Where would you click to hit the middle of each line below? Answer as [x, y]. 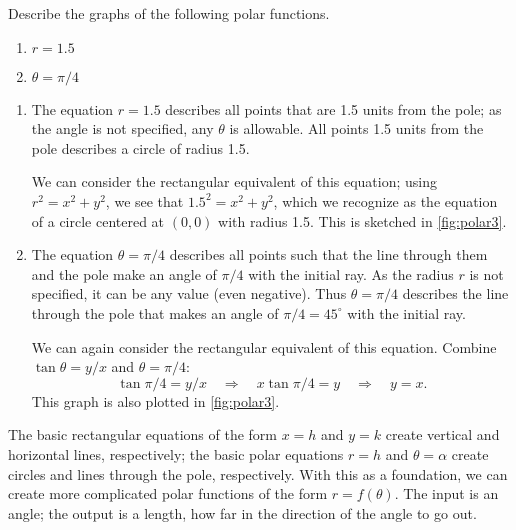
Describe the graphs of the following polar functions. [169, 13]
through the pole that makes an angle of [155, 312]
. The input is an [446, 493]
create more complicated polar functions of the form [168, 493]
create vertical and [442, 434]
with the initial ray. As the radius [351, 273]
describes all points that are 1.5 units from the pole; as [333, 108]
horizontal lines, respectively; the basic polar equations [176, 453]
